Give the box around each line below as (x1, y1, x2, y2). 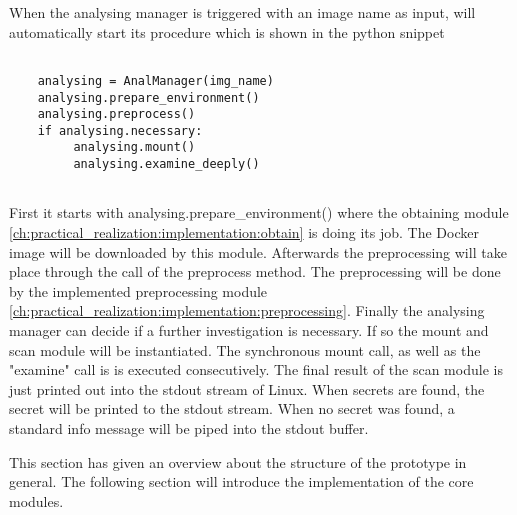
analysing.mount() (73, 140, 196, 155)
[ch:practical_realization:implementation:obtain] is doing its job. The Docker (9, 222, 479, 243)
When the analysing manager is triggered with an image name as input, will (9, 2, 476, 22)
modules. (9, 490, 64, 511)
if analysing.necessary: (37, 123, 203, 138)
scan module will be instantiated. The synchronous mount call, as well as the (9, 339, 481, 360)
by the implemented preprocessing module (9, 280, 268, 301)
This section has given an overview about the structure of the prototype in (9, 451, 467, 472)
